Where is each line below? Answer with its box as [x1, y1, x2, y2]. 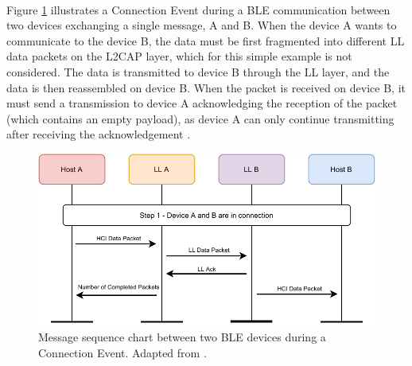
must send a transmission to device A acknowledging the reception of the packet [6, 95, 398, 111]
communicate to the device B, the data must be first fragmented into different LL [6, 32, 405, 49]
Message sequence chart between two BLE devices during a [38, 329, 326, 345]
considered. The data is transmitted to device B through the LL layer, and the [6, 63, 390, 80]
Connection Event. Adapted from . [38, 344, 207, 360]
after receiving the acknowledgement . [6, 126, 191, 142]
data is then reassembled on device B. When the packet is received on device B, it [6, 79, 406, 95]
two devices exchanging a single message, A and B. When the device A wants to [6, 17, 397, 33]
